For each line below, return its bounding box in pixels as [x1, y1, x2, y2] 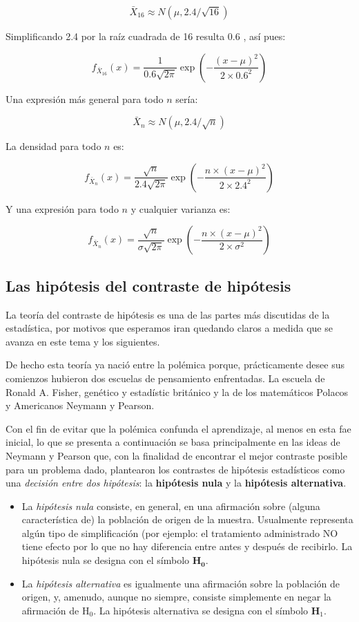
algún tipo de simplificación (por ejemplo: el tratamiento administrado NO [21, 525, 338, 540]
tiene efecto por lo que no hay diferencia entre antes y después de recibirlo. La [21, 539, 353, 554]
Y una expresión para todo [6, 201, 119, 216]
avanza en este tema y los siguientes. [6, 334, 160, 348]
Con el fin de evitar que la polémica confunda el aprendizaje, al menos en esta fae [6, 421, 351, 435]
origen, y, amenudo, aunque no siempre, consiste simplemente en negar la [21, 590, 331, 604]
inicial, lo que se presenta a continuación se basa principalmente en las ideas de [6, 435, 340, 449]
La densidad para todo [6, 139, 101, 153]
